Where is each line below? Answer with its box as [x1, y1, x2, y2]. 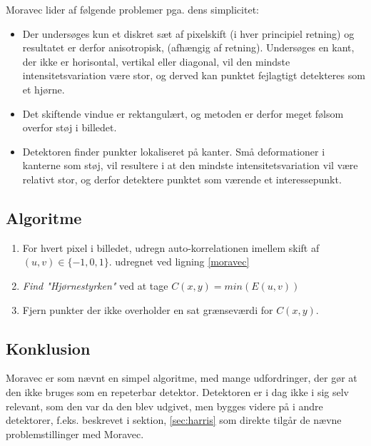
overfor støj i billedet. [22, 120, 117, 135]
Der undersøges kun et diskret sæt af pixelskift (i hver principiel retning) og [22, 26, 355, 41]
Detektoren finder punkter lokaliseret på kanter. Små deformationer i [22, 143, 325, 158]
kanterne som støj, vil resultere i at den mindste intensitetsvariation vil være [22, 158, 358, 173]
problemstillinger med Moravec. [6, 426, 144, 441]
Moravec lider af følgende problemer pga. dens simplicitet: [6, 2, 259, 16]
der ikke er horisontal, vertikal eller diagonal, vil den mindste [22, 54, 290, 69]
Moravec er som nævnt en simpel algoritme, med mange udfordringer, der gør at [6, 370, 357, 385]
